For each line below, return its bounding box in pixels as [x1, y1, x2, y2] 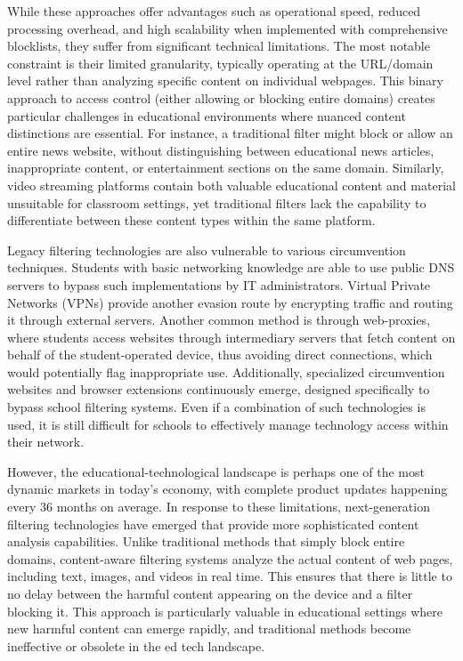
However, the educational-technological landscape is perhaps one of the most [7, 462, 425, 480]
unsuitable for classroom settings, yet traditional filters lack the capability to [7, 193, 426, 212]
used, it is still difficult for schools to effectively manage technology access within [7, 415, 449, 433]
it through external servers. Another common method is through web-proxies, [7, 310, 431, 329]
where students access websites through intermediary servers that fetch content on [7, 327, 456, 346]
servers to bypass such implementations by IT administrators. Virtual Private [7, 275, 431, 294]
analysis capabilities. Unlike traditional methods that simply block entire [7, 532, 405, 551]
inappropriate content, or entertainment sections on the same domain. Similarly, [7, 158, 444, 177]
